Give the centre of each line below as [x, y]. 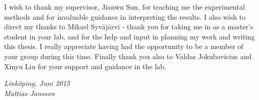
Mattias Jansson [30, 93]
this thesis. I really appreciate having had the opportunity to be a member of [124, 46]
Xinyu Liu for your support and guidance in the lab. [85, 66]
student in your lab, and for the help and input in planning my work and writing [129, 36]
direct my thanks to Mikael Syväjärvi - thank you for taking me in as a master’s [129, 27]
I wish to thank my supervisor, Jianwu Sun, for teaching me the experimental [124, 7]
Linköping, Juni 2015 [37, 83]
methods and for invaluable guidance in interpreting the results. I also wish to [125, 16]
